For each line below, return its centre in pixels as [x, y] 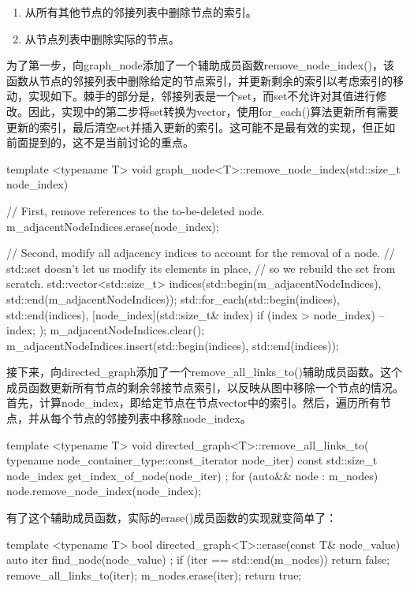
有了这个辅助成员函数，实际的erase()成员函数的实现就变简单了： [172, 518]
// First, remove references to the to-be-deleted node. [136, 210]
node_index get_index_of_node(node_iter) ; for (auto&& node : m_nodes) [192, 475]
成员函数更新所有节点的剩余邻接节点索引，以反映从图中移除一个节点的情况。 [205, 387]
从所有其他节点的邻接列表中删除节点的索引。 [141, 12]
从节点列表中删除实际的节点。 [102, 38]
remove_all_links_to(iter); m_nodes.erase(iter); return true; [154, 574]
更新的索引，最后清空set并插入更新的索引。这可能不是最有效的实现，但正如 [201, 127]
